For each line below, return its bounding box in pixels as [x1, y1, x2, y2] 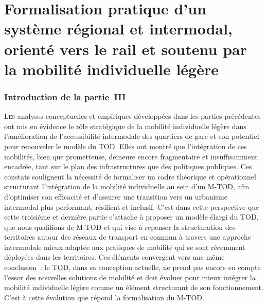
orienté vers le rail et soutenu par [4, 38, 247, 59]
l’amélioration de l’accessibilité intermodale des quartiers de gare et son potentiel [4, 131, 259, 141]
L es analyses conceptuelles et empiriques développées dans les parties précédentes [4, 111, 261, 121]
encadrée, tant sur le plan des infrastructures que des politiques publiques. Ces [4, 161, 252, 172]
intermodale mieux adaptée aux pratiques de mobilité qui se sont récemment [4, 241, 245, 252]
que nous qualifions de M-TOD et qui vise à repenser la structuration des [4, 221, 236, 232]
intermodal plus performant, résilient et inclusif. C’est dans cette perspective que [4, 201, 259, 212]
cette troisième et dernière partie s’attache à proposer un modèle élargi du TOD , [4, 211, 259, 222]
